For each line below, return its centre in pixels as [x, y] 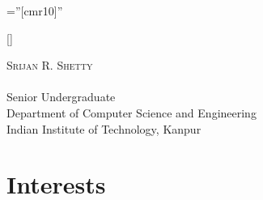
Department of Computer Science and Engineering [131, 112]
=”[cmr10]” [35, 11]
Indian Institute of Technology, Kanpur [104, 128]
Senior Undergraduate [61, 97]
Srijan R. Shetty [50, 65]
